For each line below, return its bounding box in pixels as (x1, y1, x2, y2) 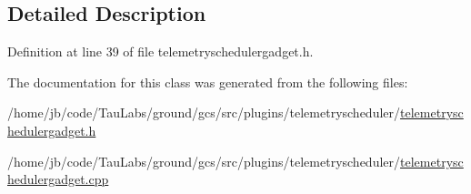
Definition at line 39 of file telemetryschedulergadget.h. (7, 42, 314, 61)
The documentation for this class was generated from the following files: (7, 72, 408, 91)
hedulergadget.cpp (7, 169, 109, 189)
